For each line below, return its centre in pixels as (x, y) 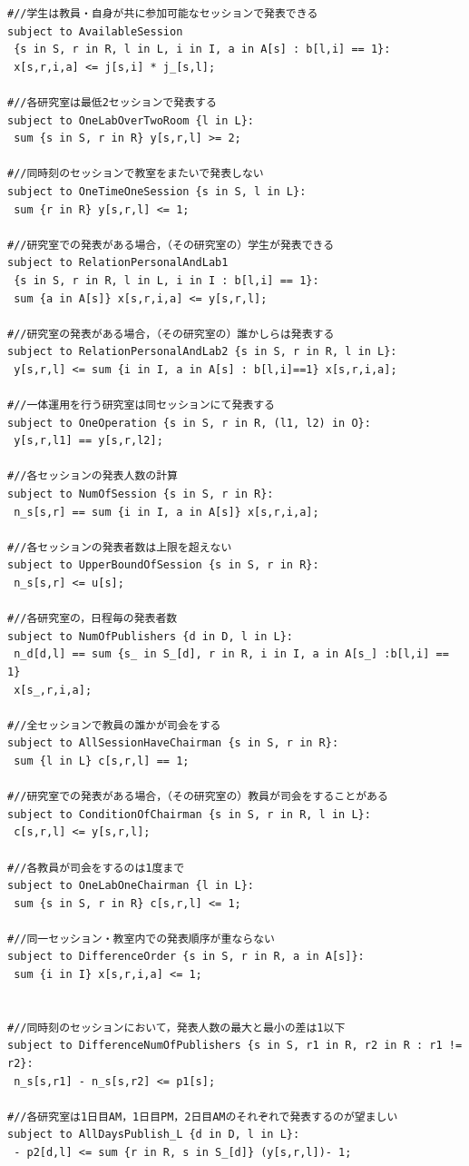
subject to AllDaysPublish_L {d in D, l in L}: (154, 1135)
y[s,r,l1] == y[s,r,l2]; (88, 441)
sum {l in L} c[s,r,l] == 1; (102, 761)
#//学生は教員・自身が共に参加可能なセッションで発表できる (163, 14)
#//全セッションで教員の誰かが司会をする (114, 725)
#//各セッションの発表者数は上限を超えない (120, 547)
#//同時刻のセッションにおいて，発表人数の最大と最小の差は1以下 (176, 1028)
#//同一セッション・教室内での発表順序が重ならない (141, 939)
